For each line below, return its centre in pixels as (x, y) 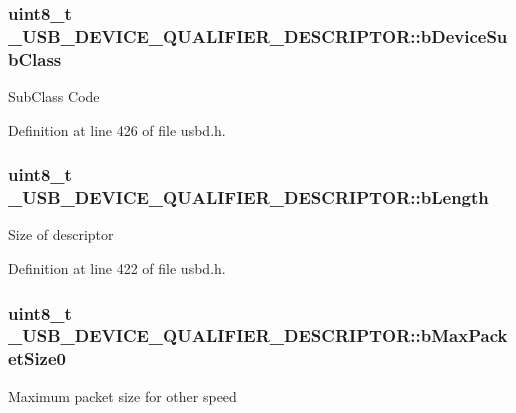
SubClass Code (54, 96)
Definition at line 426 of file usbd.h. (117, 129)
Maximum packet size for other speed (122, 395)
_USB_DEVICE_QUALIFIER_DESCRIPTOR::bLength (248, 197)
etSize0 (37, 358)
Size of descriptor (61, 234)
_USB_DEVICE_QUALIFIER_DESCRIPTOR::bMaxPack (258, 335)
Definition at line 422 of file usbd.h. (117, 267)
